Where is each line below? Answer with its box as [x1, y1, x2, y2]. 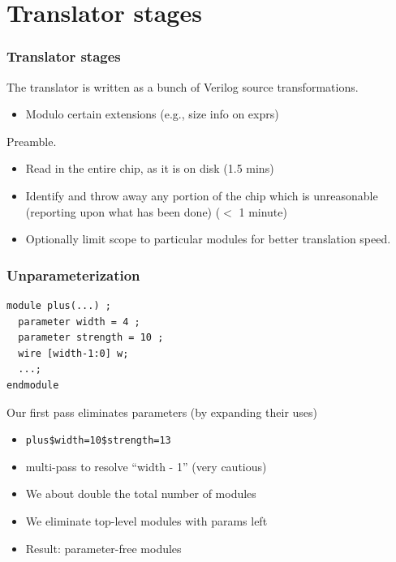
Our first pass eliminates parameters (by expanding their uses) [6, 403, 318, 420]
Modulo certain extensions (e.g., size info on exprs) [25, 105, 279, 122]
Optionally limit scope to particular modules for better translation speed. [25, 230, 391, 247]
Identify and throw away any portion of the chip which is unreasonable [25, 187, 378, 204]
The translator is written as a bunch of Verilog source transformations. [6, 78, 359, 95]
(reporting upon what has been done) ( [25, 203, 221, 220]
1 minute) [239, 203, 287, 220]
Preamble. [6, 132, 57, 149]
